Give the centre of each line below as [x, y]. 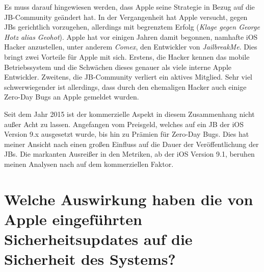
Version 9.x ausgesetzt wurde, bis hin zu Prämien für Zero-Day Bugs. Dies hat [127, 134]
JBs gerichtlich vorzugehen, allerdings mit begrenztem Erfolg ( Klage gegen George [132, 27]
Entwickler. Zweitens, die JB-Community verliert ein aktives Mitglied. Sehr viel [128, 77]
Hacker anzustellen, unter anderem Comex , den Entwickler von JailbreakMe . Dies [131, 47]
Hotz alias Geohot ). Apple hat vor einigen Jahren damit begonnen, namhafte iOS [131, 36]
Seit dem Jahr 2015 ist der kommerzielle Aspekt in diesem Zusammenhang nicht [129, 114]
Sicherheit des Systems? [90, 259]
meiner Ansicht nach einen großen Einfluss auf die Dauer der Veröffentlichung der [131, 144]
